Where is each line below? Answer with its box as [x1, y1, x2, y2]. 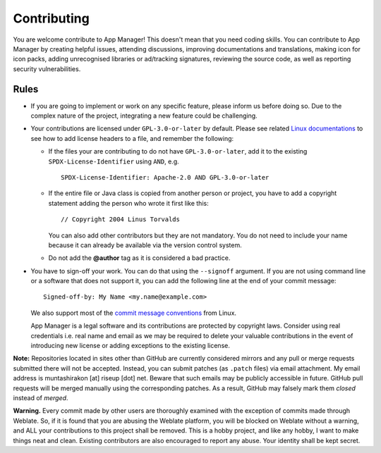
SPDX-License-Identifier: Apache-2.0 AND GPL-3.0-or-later [61, 173, 270, 181]
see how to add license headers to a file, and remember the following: [30, 134, 234, 142]
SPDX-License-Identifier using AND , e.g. [48, 157, 179, 166]
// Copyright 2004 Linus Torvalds [61, 216, 180, 223]
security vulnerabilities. [13, 64, 81, 73]
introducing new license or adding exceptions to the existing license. [30, 342, 231, 350]
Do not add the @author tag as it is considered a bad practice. [48, 254, 231, 262]
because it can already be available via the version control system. [48, 240, 243, 249]
